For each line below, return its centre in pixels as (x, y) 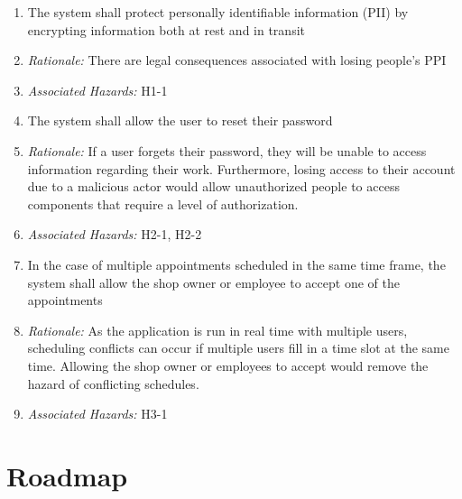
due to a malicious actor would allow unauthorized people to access (213, 186)
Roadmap (67, 475)
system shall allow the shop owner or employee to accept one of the (213, 282)
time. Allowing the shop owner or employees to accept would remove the (228, 365)
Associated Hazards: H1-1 (97, 90)
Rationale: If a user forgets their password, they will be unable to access (227, 150)
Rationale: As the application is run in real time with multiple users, (217, 330)
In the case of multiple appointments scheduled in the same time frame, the (236, 264)
